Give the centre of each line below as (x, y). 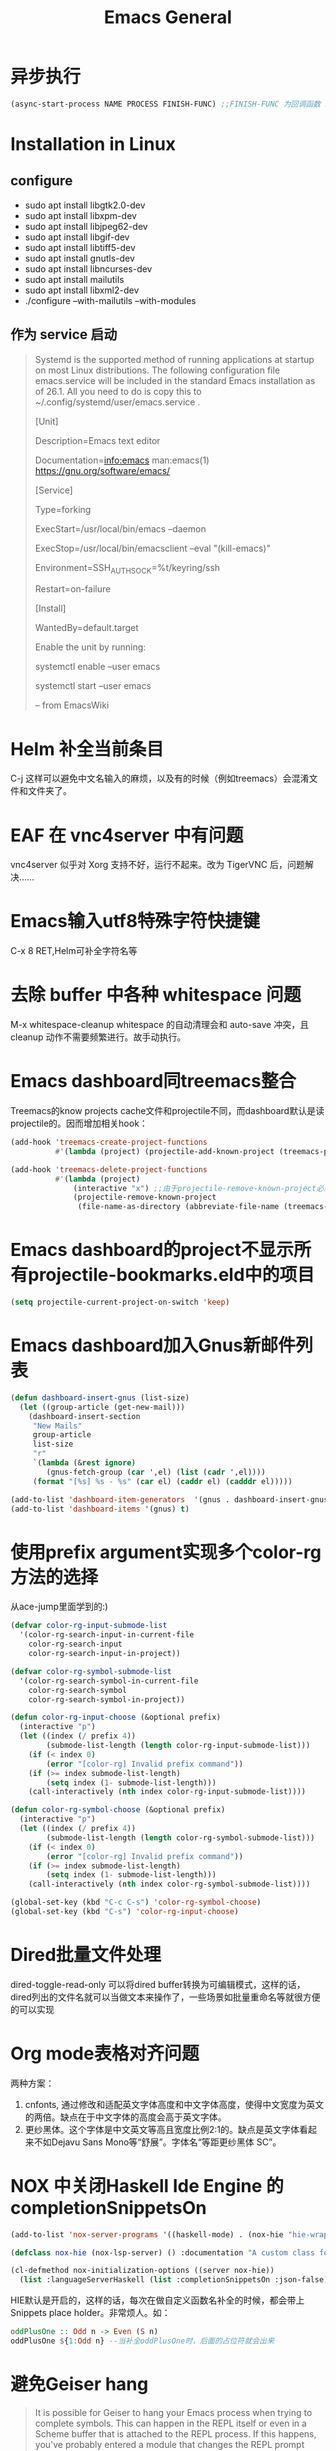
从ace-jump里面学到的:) (59, 1607)
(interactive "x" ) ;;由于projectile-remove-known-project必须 (202, 1188)
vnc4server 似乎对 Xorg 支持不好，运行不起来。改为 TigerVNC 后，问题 (157, 865)
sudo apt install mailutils (74, 279)
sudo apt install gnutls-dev (79, 258)
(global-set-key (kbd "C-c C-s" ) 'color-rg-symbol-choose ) (136, 1902)
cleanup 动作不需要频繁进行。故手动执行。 (98, 1037)
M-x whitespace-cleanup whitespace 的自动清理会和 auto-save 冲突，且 (160, 1025)
